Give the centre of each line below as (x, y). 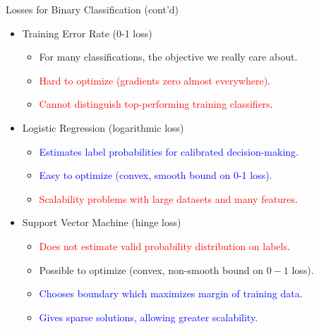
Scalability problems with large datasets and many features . (168, 198)
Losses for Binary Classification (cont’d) (92, 9)
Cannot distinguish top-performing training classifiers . (156, 104)
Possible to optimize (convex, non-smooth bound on (151, 269)
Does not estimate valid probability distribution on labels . (164, 246)
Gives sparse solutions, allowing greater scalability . (149, 317)
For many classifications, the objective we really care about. (168, 57)
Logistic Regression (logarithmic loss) (103, 127)
